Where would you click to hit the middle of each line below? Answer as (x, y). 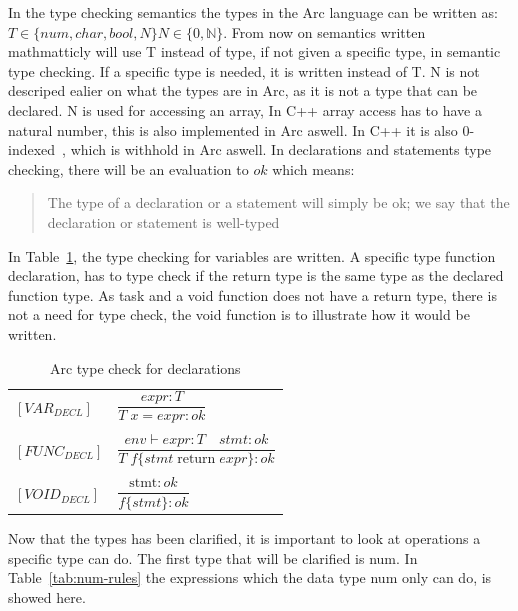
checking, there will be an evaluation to (128, 168)
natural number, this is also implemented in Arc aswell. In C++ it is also (233, 129)
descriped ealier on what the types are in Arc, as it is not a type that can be (243, 90)
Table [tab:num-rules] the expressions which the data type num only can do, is (250, 577)
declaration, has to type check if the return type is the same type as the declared (256, 275)
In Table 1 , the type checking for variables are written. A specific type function (252, 255)
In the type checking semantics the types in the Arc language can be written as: (253, 12)
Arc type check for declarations (145, 367)
